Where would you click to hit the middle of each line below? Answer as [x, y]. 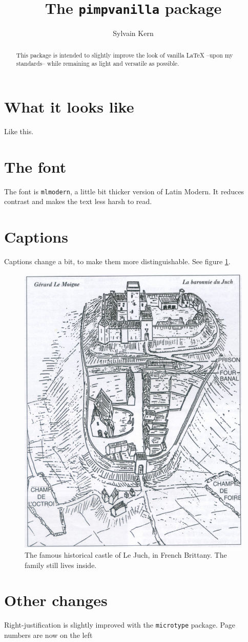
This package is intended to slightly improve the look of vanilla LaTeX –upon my [125, 55]
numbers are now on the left [48, 635]
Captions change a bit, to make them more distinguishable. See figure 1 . [117, 261]
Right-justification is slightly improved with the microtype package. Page [120, 625]
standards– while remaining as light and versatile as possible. [98, 63]
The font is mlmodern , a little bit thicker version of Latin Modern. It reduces [124, 191]
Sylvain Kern [133, 33]
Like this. [19, 131]
